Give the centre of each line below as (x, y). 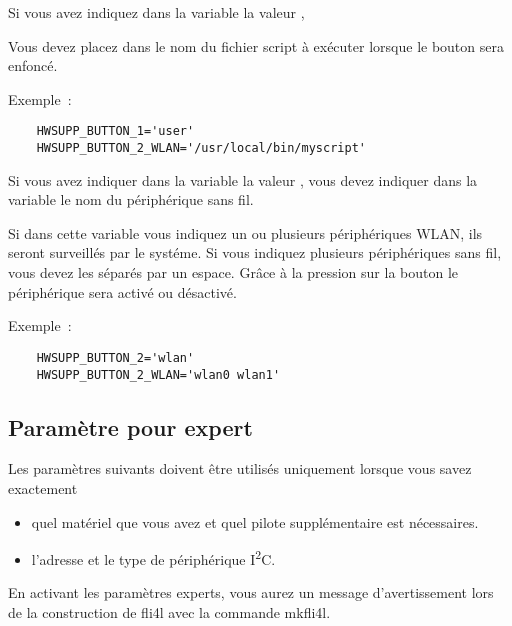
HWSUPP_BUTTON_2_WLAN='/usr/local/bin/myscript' (201, 148)
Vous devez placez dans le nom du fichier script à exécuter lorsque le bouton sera (256, 45)
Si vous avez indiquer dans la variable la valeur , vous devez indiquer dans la (243, 179)
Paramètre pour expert (130, 426)
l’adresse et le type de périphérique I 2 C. (153, 557)
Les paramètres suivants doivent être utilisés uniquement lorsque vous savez (240, 468)
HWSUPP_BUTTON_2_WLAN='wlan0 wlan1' (158, 374)
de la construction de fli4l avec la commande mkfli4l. (169, 611)
